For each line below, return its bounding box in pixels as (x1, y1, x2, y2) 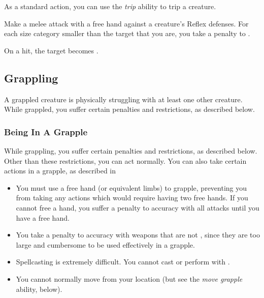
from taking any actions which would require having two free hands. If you (16, 192, 248, 203)
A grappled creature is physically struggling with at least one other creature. (4, 94, 243, 104)
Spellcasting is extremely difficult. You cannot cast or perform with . (16, 256, 230, 267)
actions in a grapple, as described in (4, 165, 116, 176)
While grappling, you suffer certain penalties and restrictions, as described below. (4, 145, 257, 156)
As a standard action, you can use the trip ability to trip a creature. (4, 1, 216, 11)
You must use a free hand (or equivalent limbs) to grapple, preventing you (16, 182, 247, 193)
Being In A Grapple (4, 125, 88, 138)
